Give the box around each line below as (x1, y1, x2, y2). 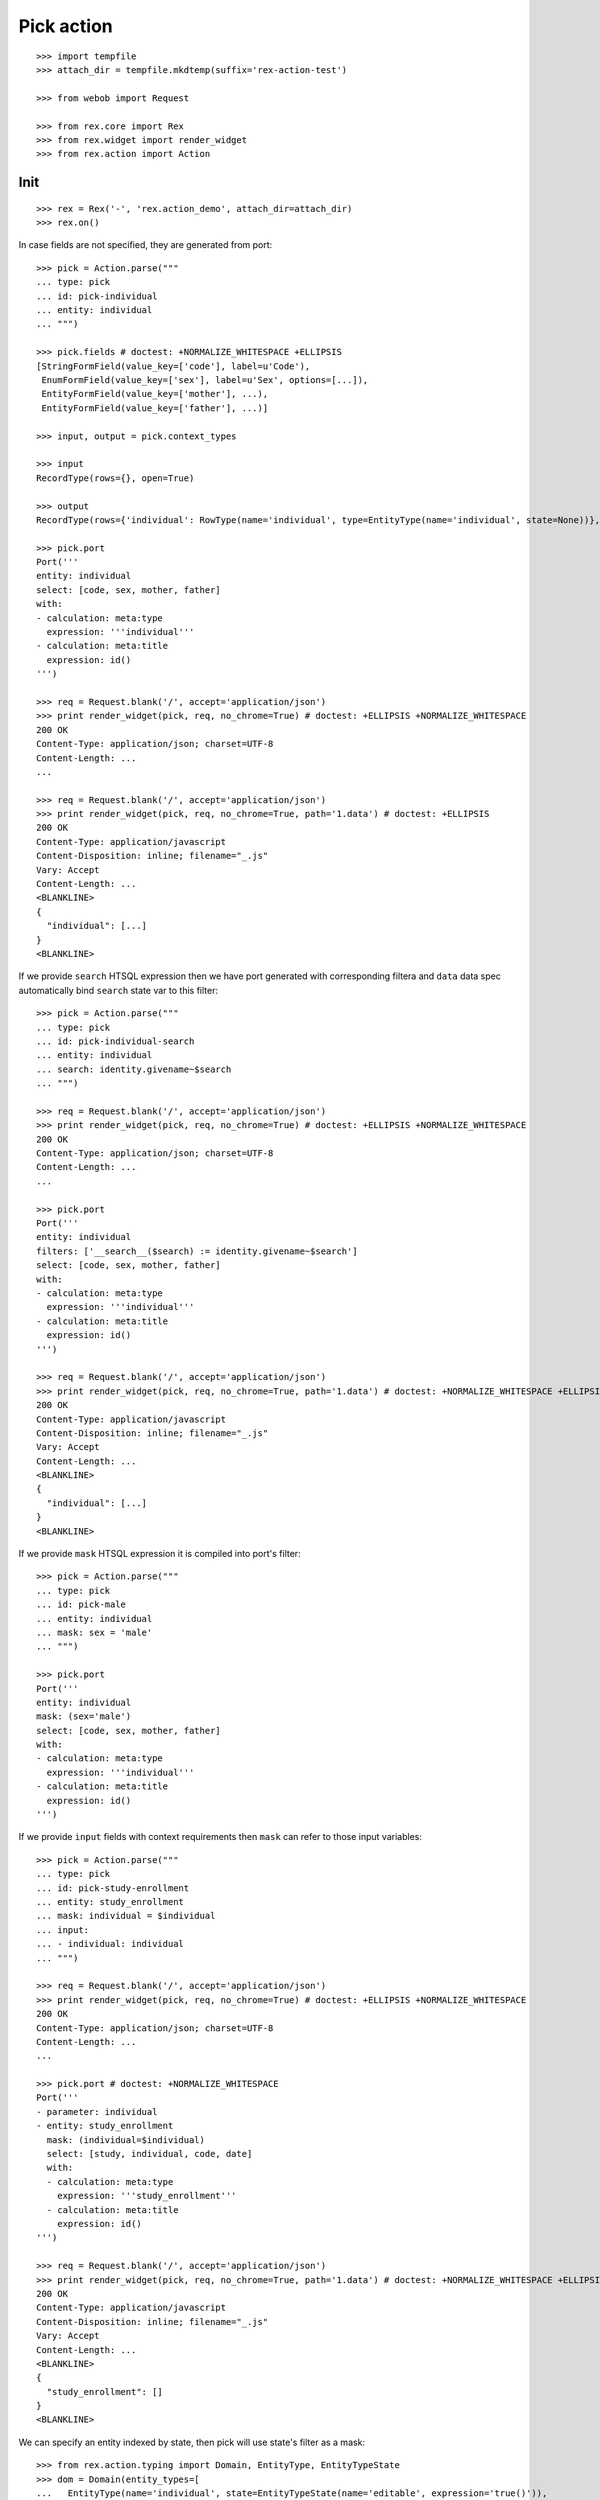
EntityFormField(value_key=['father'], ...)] (41, 402, 269, 414)
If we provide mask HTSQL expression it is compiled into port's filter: (18, 1548, 301, 1560)
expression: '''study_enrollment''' (56, 2190, 237, 2202)
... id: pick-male (36, 1599, 127, 1610)
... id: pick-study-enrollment (36, 1882, 190, 1894)
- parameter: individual (36, 2106, 158, 2117)
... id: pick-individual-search (36, 1035, 195, 1047)
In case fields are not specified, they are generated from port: (18, 239, 273, 251)
